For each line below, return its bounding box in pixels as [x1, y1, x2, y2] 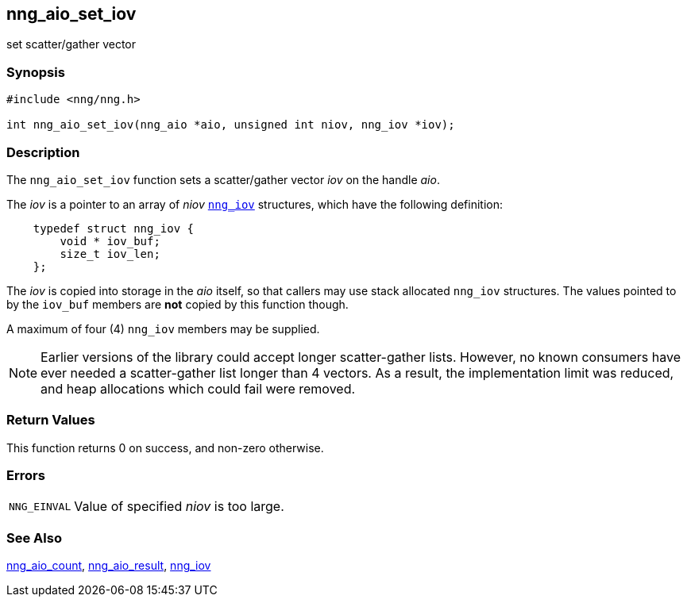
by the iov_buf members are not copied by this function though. [6, 297, 349, 311]
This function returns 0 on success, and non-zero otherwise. [6, 440, 324, 455]
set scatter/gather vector [6, 37, 137, 52]
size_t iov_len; [60, 247, 160, 260]
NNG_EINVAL [9, 500, 71, 513]
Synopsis [6, 63, 65, 80]
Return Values [6, 412, 95, 428]
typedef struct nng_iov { [33, 221, 195, 235]
